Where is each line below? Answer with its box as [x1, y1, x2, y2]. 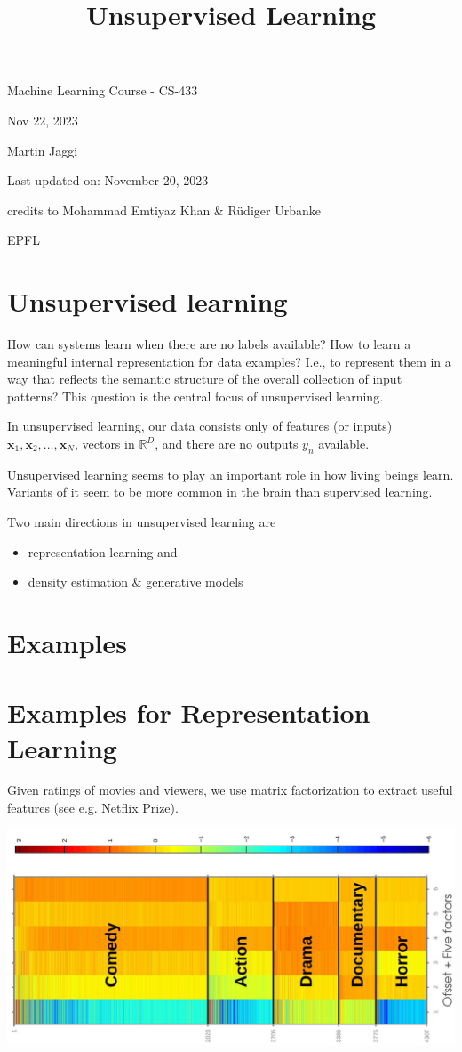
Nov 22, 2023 [7, 110, 78, 129]
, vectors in [74, 434, 135, 453]
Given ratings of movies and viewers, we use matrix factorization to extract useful [7, 781, 453, 799]
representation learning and [28, 542, 178, 561]
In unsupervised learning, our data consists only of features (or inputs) [7, 417, 393, 435]
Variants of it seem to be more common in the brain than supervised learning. [7, 482, 433, 501]
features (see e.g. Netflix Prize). [7, 798, 179, 817]
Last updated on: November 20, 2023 [7, 171, 209, 190]
